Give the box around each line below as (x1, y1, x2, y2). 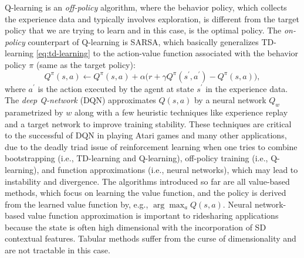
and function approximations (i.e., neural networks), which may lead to (42, 163, 298, 175)
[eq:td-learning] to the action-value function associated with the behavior (36, 47, 299, 59)
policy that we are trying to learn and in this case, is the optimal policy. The (5, 24, 282, 36)
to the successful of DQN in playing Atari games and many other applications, (5, 129, 287, 141)
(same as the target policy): (36, 58, 136, 70)
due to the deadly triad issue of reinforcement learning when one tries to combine (5, 140, 298, 152)
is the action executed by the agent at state (38, 82, 194, 94)
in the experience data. (205, 82, 288, 94)
